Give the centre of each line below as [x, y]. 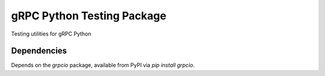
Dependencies [39, 51]
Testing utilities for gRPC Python [51, 34]
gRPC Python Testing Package [89, 16]
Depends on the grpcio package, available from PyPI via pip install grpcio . [103, 65]
